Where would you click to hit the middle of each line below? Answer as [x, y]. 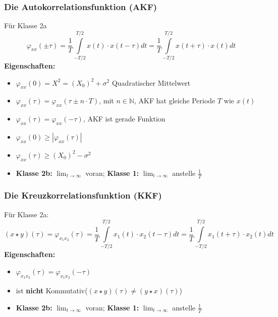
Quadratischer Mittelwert [151, 82]
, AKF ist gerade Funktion [124, 119]
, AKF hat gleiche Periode [175, 101]
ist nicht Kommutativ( [52, 291]
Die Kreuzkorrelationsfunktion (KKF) [83, 195]
